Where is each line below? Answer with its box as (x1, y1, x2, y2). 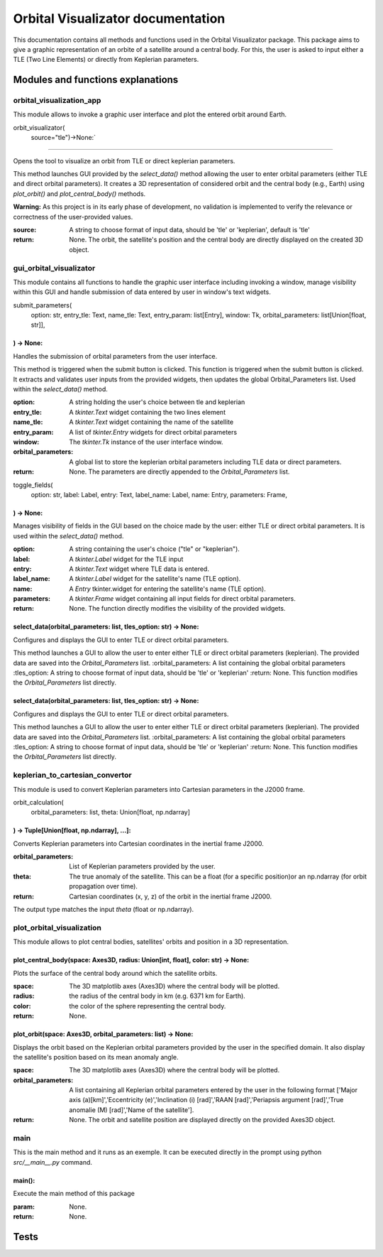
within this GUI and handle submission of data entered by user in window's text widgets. (13, 288, 271, 296)
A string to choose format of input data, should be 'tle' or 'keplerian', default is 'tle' (69, 226, 310, 234)
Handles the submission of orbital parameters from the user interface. (13, 352, 218, 360)
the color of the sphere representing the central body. (69, 1001, 226, 1010)
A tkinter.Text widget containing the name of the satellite (69, 418, 234, 426)
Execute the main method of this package (13, 1190, 135, 1198)
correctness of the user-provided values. (13, 212, 133, 221)
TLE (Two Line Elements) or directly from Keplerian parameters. (13, 55, 199, 64)
